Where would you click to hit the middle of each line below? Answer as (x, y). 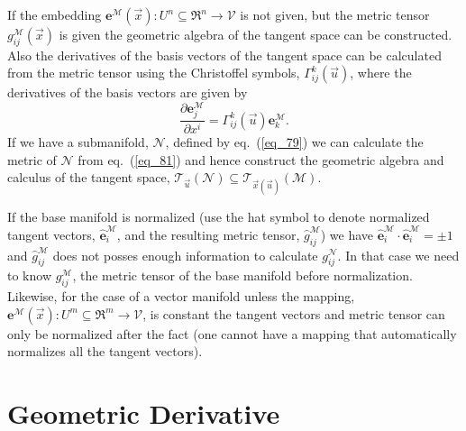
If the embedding (55, 14)
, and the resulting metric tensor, (208, 234)
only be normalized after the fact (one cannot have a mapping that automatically (232, 333)
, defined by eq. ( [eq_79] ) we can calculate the (294, 142)
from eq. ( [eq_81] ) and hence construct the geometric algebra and (261, 159)
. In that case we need (398, 255)
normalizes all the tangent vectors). (105, 351)
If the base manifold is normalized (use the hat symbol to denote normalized (219, 216)
